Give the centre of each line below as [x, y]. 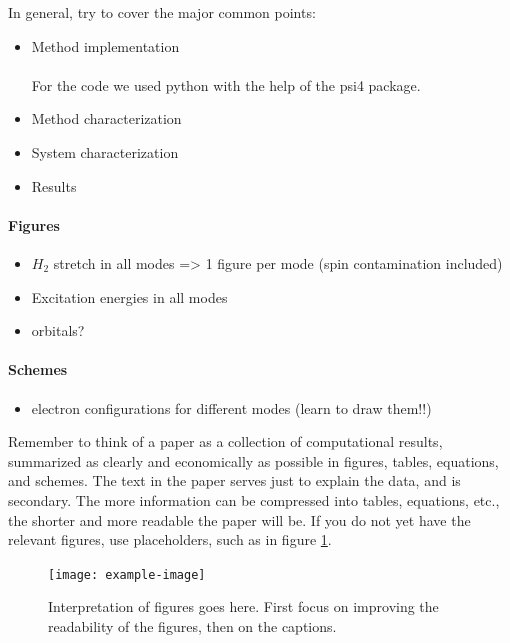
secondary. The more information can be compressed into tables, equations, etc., [254, 499]
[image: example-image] [127, 574]
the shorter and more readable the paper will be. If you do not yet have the [239, 519]
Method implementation [105, 45]
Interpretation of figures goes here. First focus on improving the [243, 606]
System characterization [105, 151]
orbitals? [58, 330]
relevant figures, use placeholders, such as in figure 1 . [170, 539]
